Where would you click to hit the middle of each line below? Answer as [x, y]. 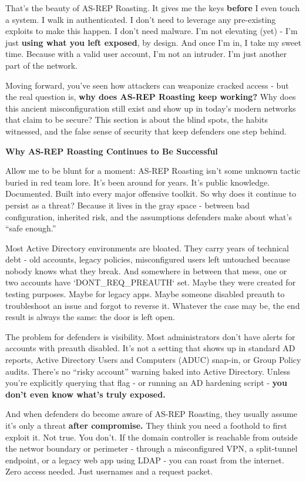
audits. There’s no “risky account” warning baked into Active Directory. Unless [148, 371]
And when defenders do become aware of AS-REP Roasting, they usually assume [152, 414]
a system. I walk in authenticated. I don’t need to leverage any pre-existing [141, 19]
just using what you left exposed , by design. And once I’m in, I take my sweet [153, 42]
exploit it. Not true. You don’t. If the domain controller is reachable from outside [152, 437]
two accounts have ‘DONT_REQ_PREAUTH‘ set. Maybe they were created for [151, 282]
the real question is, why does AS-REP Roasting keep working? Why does [151, 97]
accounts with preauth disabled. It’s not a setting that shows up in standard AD [150, 348]
